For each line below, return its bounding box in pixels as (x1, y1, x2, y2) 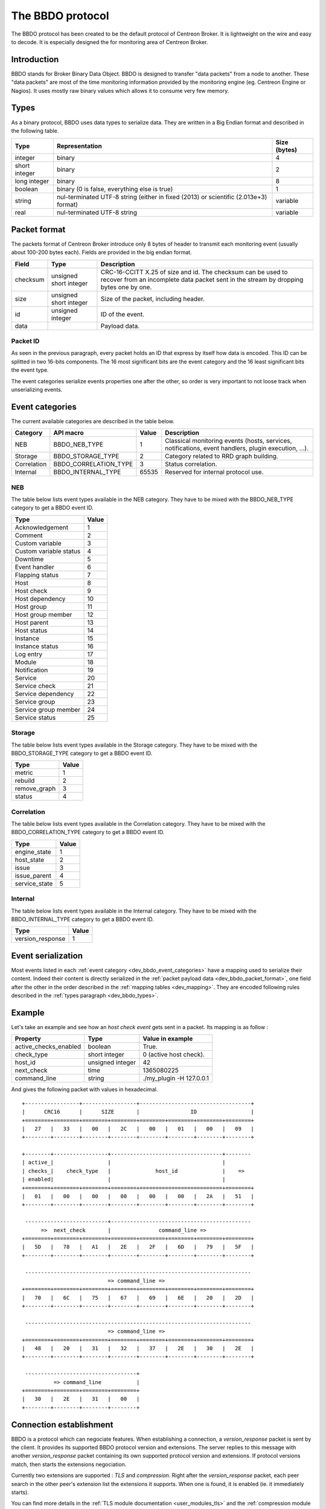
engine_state (14, 847, 51, 856)
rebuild (14, 776, 35, 785)
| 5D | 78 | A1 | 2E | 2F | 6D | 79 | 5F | (22, 1243, 255, 1251)
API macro (53, 429, 84, 437)
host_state (14, 855, 45, 864)
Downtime (14, 555, 44, 563)
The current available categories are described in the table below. (11, 417, 175, 425)
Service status (14, 713, 56, 721)
